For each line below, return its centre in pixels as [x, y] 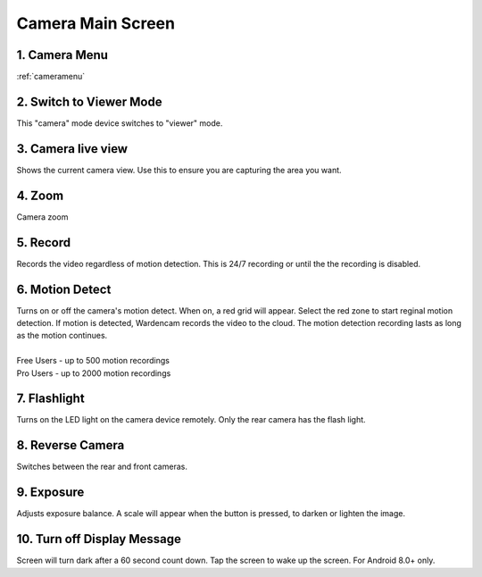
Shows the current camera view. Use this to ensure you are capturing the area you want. [179, 170]
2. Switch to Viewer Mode [89, 101]
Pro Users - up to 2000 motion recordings [94, 373]
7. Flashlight [50, 399]
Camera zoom [42, 217]
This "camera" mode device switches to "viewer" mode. [120, 123]
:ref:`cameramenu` [51, 77]
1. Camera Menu [62, 55]
